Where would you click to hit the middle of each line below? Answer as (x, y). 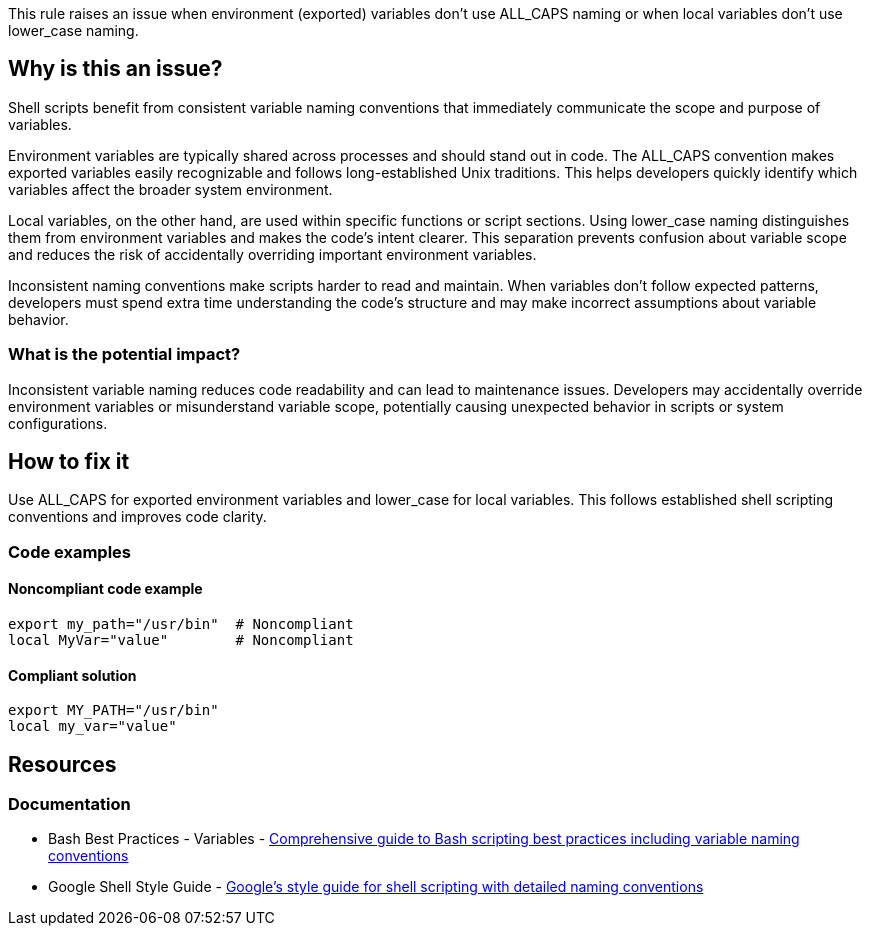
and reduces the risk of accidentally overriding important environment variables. (272, 254)
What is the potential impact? (124, 354)
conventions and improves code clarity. (137, 517)
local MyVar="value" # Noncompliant (181, 640)
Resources (62, 764)
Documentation (69, 804)
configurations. (58, 423)
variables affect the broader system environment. (170, 189)
